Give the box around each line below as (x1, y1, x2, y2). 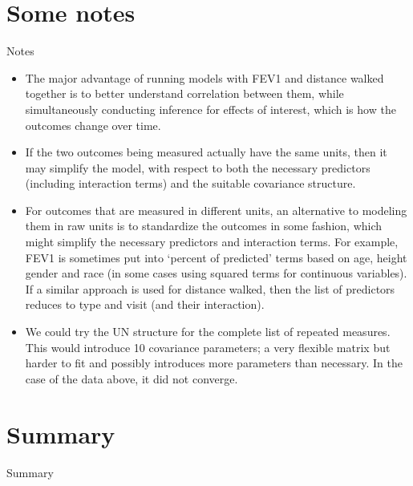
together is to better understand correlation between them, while (25, 85, 344, 102)
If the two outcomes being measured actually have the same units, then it (25, 144, 387, 160)
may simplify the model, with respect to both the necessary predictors (25, 159, 370, 176)
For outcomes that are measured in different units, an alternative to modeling (25, 201, 407, 218)
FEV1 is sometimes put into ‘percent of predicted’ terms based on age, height (25, 249, 407, 265)
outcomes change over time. (25, 116, 161, 133)
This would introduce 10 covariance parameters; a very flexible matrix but (25, 338, 391, 355)
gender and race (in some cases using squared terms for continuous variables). (25, 265, 407, 281)
